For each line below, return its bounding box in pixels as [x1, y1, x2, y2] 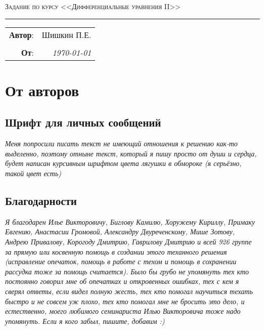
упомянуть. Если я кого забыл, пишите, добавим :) [5, 315, 165, 326]
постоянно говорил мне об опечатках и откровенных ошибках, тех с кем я [5, 276, 239, 286]
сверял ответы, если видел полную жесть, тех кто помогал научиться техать [5, 285, 253, 296]
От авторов [5, 79, 79, 100]
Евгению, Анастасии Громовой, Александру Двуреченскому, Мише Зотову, [5, 226, 235, 237]
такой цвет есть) [5, 168, 61, 178]
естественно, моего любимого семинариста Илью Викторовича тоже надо [5, 306, 241, 316]
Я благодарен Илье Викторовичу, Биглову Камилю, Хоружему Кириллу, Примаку [5, 216, 255, 227]
